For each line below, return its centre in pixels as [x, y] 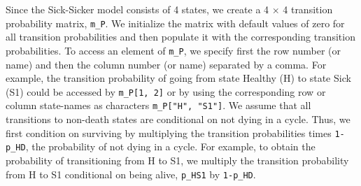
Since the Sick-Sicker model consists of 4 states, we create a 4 [137, 9]
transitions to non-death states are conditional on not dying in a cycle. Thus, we [178, 119]
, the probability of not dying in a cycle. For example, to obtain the [170, 146]
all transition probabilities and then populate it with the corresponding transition [180, 37]
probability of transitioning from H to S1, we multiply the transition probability [177, 160]
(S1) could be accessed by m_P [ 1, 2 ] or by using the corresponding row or [166, 91]
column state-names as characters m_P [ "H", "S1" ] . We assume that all [158, 105]
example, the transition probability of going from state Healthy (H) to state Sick [178, 78]
